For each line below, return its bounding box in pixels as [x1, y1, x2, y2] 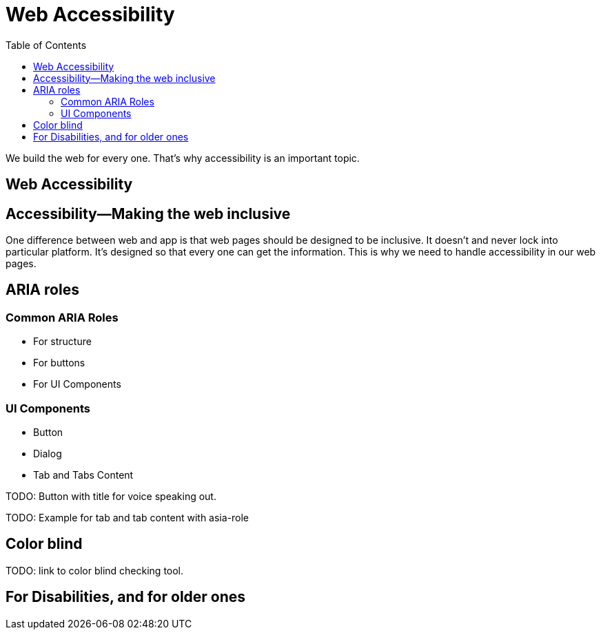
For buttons [33, 357, 85, 369]
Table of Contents [6, 39, 87, 51]
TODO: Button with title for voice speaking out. [6, 490, 216, 502]
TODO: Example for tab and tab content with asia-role [6, 511, 249, 523]
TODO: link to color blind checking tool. [6, 564, 184, 576]
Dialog [33, 447, 62, 459]
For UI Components [33, 378, 121, 391]
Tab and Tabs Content [33, 468, 134, 481]
